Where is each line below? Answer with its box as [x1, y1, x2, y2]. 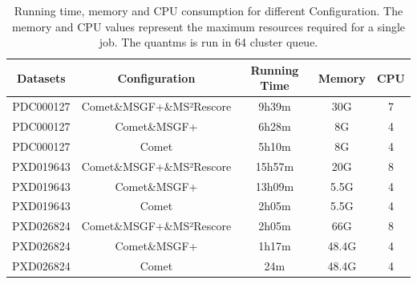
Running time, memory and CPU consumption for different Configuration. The [14, 2, 403, 18]
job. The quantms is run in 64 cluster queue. [99, 34, 318, 51]
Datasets [17, 69, 66, 86]
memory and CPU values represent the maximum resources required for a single [11, 18, 406, 34]
